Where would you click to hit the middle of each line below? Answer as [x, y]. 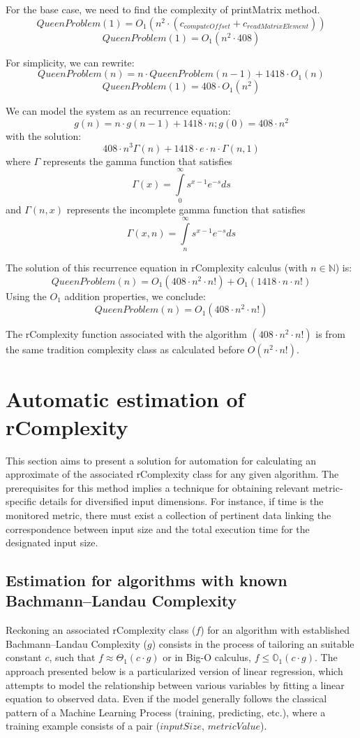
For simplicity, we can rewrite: [70, 62]
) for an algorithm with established [275, 630]
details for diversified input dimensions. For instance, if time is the [181, 501]
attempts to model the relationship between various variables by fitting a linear [175, 684]
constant [24, 657]
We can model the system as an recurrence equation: [118, 111]
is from [330, 334]
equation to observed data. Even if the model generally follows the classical [166, 698]
